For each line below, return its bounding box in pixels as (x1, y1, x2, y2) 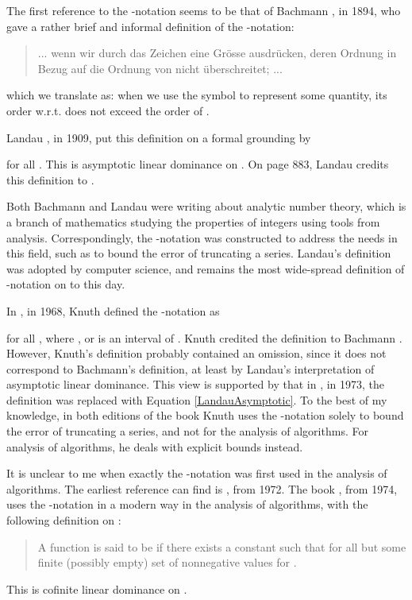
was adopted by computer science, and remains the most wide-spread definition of (6, 260, 405, 277)
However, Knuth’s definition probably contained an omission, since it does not (6, 345, 387, 362)
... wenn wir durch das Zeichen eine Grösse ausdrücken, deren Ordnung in (37, 45, 397, 61)
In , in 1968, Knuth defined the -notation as (6, 302, 220, 319)
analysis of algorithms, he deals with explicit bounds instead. (6, 438, 303, 455)
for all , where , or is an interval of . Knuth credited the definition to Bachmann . (6, 329, 402, 346)
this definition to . (6, 171, 94, 188)
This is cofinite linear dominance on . (6, 580, 187, 597)
